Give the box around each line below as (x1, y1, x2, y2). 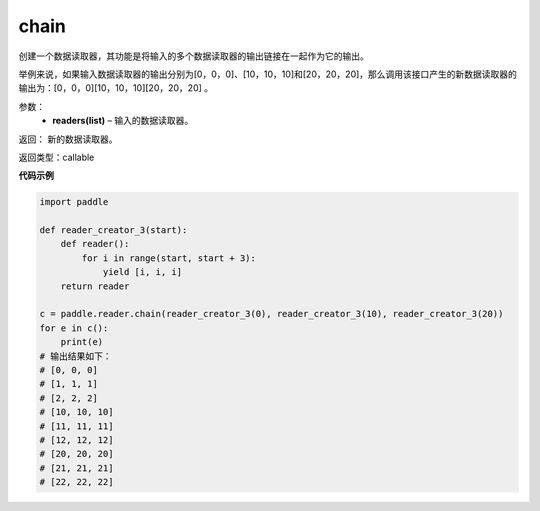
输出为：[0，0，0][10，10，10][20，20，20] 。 (18, 82, 214, 94)
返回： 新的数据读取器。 (18, 133, 118, 145)
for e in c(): (39, 322, 109, 334)
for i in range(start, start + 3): (81, 252, 257, 264)
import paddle (39, 196, 109, 208)
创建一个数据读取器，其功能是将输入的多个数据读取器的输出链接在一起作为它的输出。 (18, 50, 369, 62)
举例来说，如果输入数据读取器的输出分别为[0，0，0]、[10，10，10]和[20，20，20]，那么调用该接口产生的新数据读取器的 (18, 68, 517, 80)
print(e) (60, 336, 104, 348)
